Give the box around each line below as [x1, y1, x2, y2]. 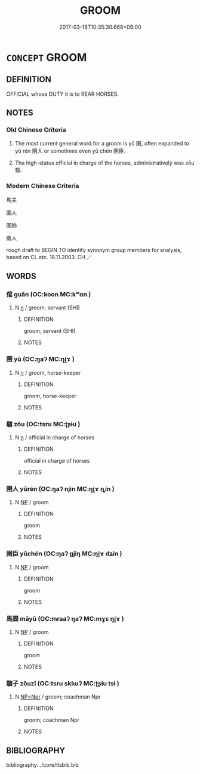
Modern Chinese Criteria [6, 182, 79, 190]
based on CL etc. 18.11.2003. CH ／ [6, 253, 93, 260]
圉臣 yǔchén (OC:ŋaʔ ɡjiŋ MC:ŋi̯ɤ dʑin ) [6, 550, 122, 558]
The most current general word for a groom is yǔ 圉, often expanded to [14, 140, 190, 147]
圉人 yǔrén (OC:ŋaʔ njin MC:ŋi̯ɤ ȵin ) [6, 484, 115, 493]
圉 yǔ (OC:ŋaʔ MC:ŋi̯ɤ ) [6, 355, 75, 363]
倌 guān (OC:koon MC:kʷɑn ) [6, 290, 91, 299]
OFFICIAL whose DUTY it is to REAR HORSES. [6, 90, 119, 98]
